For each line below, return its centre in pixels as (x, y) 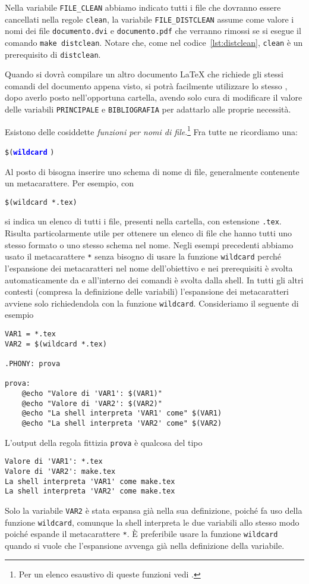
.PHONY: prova (33, 363)
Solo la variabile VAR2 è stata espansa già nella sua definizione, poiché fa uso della (154, 510)
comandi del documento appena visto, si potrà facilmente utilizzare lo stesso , (146, 85)
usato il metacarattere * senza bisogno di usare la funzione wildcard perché (143, 256)
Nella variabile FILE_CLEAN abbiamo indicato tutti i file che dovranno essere (143, 7)
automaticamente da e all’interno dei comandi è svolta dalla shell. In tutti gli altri (154, 279)
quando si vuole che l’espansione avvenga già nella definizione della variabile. (145, 545)
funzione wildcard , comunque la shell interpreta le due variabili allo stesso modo (152, 522)
